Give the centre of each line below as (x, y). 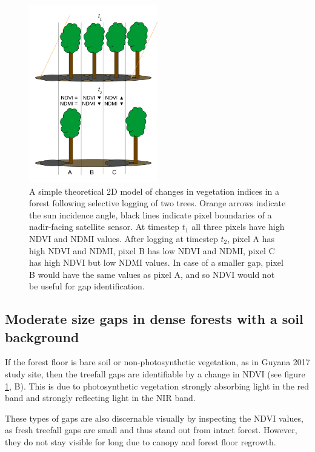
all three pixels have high (238, 227)
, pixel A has (251, 238)
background (42, 336)
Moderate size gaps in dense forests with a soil (154, 319)
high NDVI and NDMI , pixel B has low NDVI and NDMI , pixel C (152, 250)
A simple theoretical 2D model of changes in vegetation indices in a (154, 191)
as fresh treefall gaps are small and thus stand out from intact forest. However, (151, 430)
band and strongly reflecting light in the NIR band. (100, 398)
